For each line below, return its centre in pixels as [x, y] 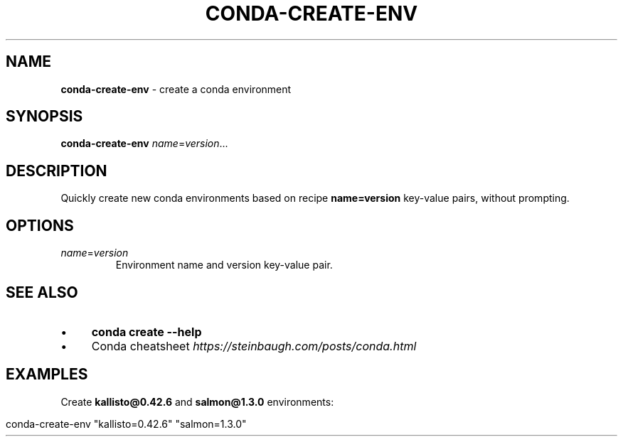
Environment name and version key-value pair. [224, 265]
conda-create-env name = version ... [144, 144]
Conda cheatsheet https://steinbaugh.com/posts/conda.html [254, 346]
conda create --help [147, 331]
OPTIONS [40, 225]
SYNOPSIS [44, 117]
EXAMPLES [47, 374]
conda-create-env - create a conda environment [176, 89]
